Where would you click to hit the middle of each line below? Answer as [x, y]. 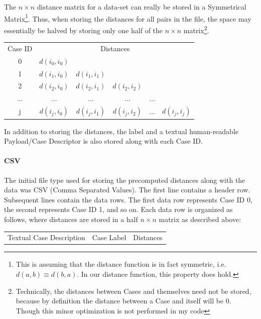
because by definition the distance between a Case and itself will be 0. [123, 301]
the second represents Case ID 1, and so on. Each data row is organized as [118, 209]
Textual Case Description [46, 237]
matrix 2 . [196, 29]
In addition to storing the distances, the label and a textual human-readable [121, 131]
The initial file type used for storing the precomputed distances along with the [125, 180]
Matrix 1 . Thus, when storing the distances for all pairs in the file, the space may [128, 18]
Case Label [109, 237]
